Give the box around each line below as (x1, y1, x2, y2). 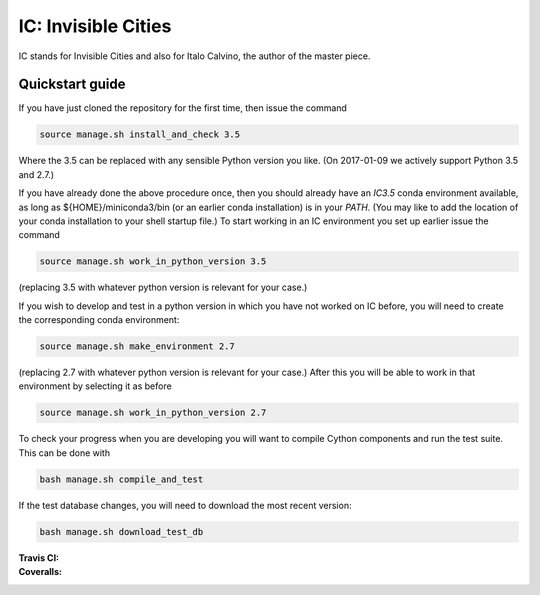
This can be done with (18, 446, 110, 459)
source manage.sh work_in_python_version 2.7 (39, 407, 267, 419)
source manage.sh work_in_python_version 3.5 (39, 256, 267, 267)
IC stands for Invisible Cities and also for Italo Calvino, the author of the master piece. (18, 50, 371, 62)
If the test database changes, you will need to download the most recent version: (18, 499, 352, 511)
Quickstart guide (18, 76, 126, 93)
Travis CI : (18, 551, 60, 564)
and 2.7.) (18, 168, 55, 180)
